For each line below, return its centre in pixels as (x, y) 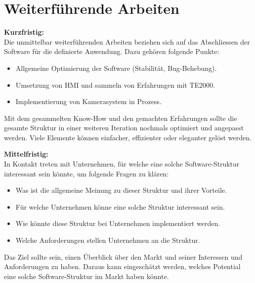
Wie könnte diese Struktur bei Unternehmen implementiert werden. (118, 223)
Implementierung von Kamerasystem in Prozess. (88, 101)
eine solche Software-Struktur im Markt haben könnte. (86, 276)
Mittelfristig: (26, 154)
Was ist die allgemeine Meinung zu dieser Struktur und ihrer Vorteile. (121, 190)
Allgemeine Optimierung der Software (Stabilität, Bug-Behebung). (116, 68)
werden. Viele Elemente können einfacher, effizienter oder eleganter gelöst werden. (128, 137)
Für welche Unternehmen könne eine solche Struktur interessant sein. (120, 206)
